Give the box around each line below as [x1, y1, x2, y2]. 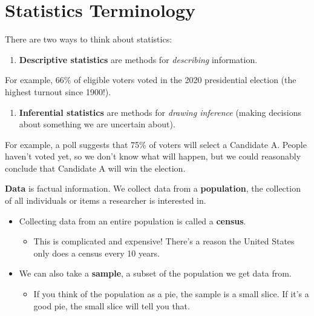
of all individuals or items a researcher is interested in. [5, 194, 206, 207]
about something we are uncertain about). [19, 118, 175, 130]
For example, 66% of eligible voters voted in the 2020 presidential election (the [5, 73, 296, 86]
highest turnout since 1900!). [5, 85, 111, 98]
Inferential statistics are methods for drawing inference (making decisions [19, 106, 302, 118]
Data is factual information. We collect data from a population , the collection [5, 182, 301, 195]
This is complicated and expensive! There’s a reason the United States [33, 235, 295, 247]
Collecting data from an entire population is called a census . [19, 214, 246, 227]
